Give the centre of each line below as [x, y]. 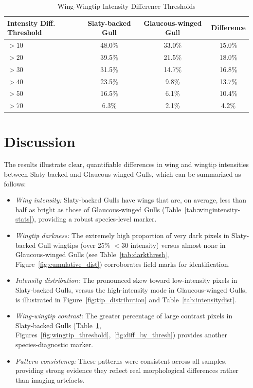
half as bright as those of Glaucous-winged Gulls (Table [98, 209]
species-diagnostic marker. [54, 344]
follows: [15, 183]
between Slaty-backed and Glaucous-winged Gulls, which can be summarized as [123, 174]
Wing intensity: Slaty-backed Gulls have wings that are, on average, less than [131, 200]
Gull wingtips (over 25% [74, 245]
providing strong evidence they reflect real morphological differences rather [127, 370]
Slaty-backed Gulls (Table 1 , [58, 325]
